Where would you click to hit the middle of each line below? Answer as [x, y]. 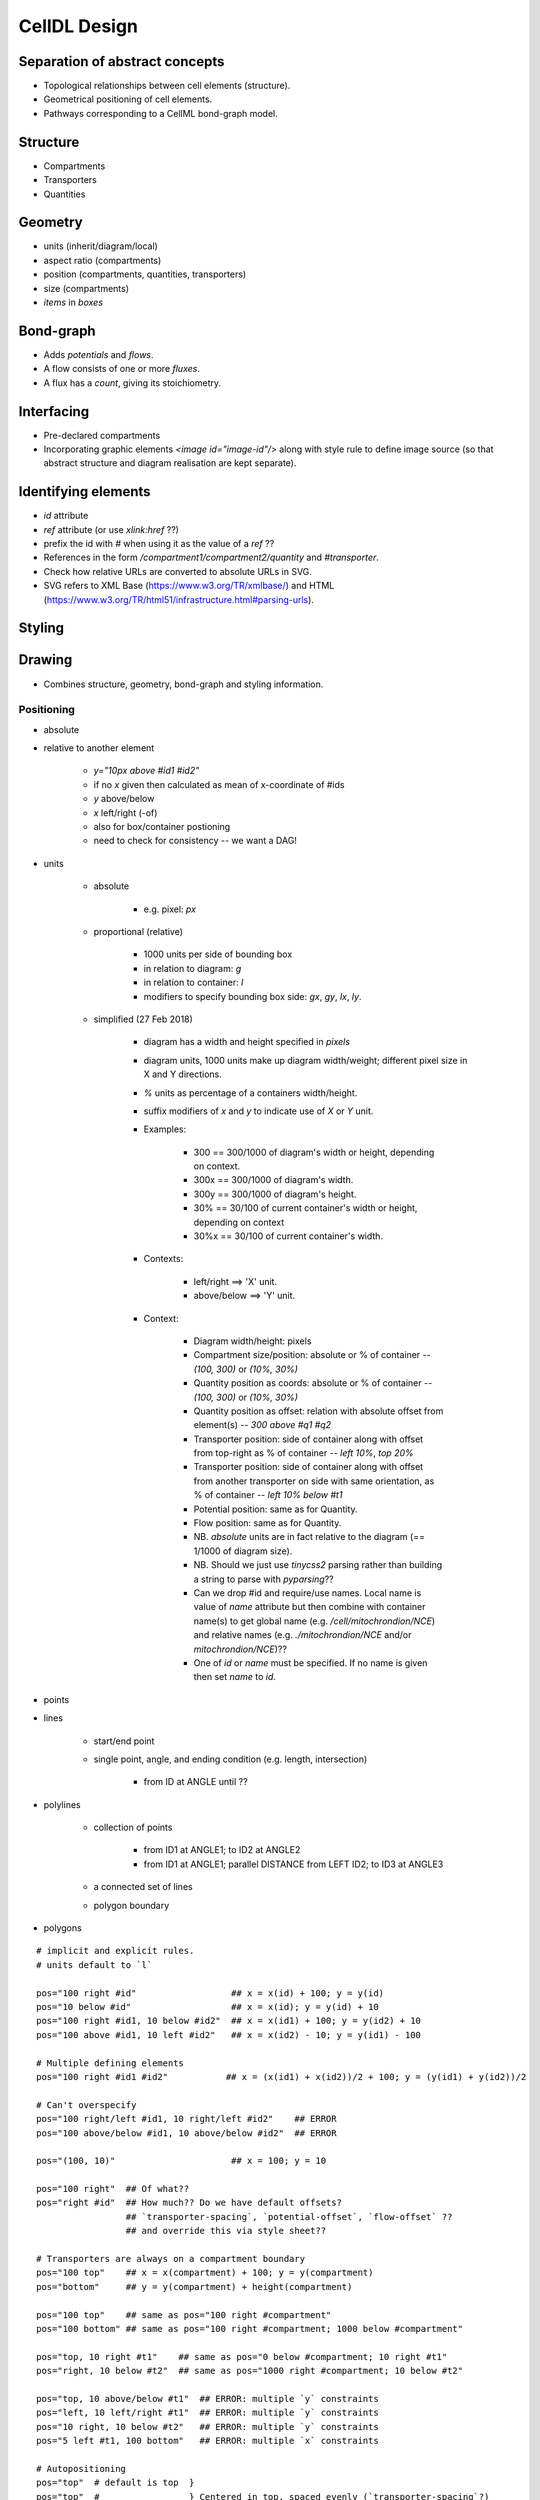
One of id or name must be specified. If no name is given [310, 1662]
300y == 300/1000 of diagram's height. [275, 1194]
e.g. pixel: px [170, 909]
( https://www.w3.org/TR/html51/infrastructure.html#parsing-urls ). [179, 599]
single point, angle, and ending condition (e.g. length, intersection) [230, 1759]
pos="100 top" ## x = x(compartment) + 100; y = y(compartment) [205, 2273]
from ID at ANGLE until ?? [196, 1782]
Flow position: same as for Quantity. [267, 1523]
